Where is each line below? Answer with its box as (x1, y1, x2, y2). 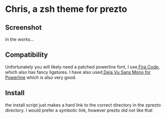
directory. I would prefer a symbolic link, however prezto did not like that (5, 107, 153, 113)
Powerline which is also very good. (5, 74, 77, 80)
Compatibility (5, 51, 48, 59)
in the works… (5, 36, 34, 42)
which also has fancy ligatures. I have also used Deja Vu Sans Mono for (5, 69, 151, 75)
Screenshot (5, 23, 42, 32)
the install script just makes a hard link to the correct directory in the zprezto (5, 102, 161, 108)
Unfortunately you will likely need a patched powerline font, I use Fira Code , (5, 63, 160, 70)
